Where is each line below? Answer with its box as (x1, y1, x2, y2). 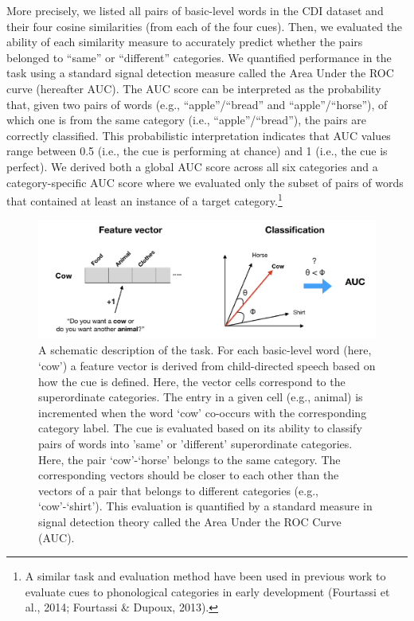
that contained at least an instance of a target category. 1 (6, 190, 283, 209)
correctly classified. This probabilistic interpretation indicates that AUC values (6, 127, 391, 143)
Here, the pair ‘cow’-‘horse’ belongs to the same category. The (38, 451, 341, 467)
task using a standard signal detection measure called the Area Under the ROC (6, 64, 394, 81)
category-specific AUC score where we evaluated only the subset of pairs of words (6, 174, 404, 190)
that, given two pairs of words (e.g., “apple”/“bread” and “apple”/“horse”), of (6, 96, 388, 112)
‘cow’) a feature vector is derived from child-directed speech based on (38, 357, 376, 374)
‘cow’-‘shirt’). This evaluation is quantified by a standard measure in (38, 498, 373, 514)
